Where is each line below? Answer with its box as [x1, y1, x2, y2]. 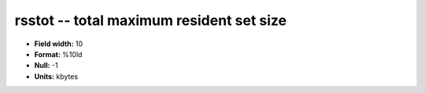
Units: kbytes [34, 71, 79, 81]
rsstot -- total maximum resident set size [14, 12, 287, 29]
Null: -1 [34, 61, 58, 70]
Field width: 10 [34, 39, 83, 48]
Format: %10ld [34, 49, 83, 59]
